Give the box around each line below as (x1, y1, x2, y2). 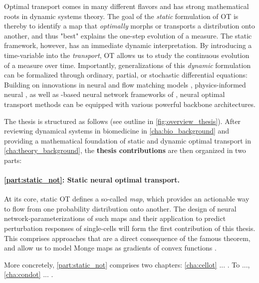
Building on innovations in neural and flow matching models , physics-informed (4, 79, 246, 89)
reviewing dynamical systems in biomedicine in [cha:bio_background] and (4, 125, 230, 136)
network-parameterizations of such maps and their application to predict (4, 213, 226, 223)
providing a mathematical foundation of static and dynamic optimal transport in (4, 135, 252, 145)
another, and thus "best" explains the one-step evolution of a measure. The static (4, 30, 252, 40)
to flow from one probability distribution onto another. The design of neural (4, 203, 237, 213)
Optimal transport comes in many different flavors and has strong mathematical (4, 1, 249, 11)
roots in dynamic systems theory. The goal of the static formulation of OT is (4, 10, 239, 21)
